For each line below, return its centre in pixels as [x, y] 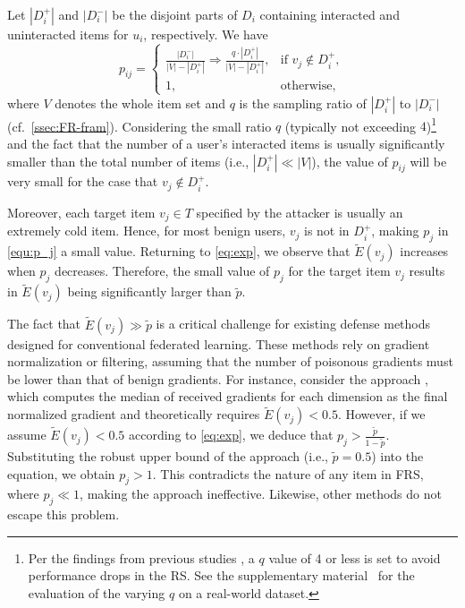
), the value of [350, 161]
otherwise [306, 86]
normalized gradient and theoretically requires [134, 414]
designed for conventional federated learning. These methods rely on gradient [219, 343]
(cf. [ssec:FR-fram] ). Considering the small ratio [139, 126]
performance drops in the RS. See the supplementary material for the [221, 575]
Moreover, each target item [81, 212]
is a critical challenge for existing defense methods [293, 324]
